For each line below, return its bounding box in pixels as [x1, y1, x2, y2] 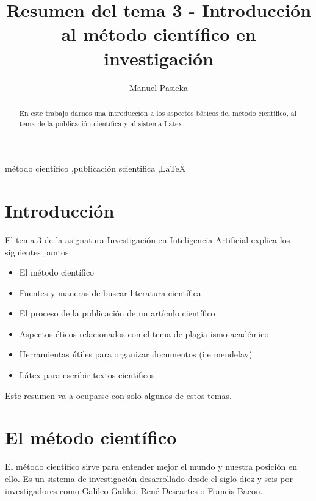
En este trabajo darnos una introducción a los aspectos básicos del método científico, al [19, 108, 297, 118]
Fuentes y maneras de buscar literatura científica [19, 286, 201, 299]
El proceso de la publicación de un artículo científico [19, 307, 215, 320]
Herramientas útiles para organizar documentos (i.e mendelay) [19, 348, 253, 360]
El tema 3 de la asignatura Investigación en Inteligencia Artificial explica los [5, 233, 290, 246]
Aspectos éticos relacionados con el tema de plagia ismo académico [19, 327, 269, 340]
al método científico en [61, 21, 256, 46]
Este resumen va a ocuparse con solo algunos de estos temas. [5, 389, 232, 401]
